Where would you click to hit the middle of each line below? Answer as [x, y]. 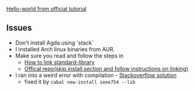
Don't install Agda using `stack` [54, 43]
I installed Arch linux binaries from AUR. [65, 49]
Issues [19, 28]
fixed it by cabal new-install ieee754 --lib [80, 81]
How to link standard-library [59, 62]
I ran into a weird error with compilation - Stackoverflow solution [96, 75]
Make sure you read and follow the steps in [69, 56]
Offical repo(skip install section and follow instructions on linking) [106, 68]
